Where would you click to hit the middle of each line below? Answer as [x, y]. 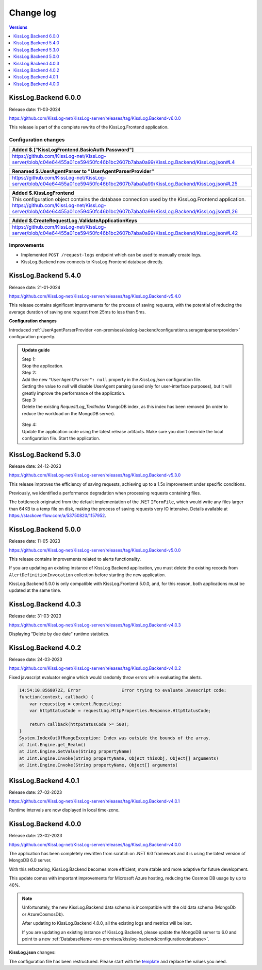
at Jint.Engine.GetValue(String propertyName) [75, 751]
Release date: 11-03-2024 [35, 109]
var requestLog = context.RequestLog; [75, 704]
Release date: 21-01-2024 [35, 287]
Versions [18, 27]
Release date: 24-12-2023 [35, 466]
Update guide [36, 350]
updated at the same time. [35, 590]
